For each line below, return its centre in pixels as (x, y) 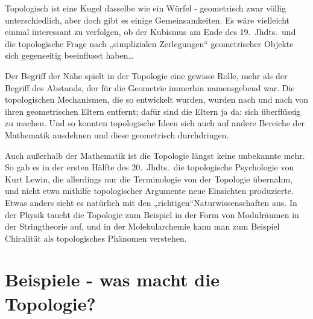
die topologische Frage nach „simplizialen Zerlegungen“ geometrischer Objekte (149, 43)
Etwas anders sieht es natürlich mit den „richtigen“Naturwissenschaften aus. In (151, 202)
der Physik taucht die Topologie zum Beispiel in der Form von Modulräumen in (152, 214)
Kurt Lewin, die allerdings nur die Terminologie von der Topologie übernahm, (149, 179)
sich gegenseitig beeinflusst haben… (69, 55)
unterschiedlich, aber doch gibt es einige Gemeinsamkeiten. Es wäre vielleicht (147, 20)
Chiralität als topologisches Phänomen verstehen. (96, 238)
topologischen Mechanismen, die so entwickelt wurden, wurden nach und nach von (157, 99)
